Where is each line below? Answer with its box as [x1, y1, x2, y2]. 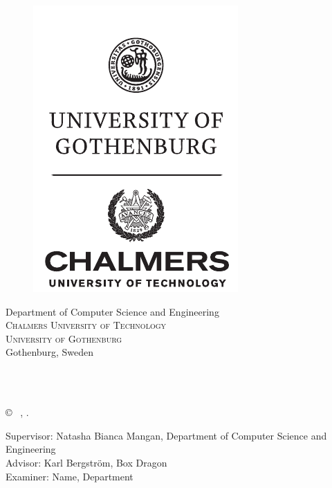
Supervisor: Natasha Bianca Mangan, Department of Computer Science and [6, 428, 327, 442]
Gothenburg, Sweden [6, 345, 93, 359]
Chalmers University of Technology [6, 318, 167, 332]
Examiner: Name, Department [6, 469, 133, 483]
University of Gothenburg [6, 331, 122, 345]
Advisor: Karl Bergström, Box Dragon [6, 455, 167, 469]
